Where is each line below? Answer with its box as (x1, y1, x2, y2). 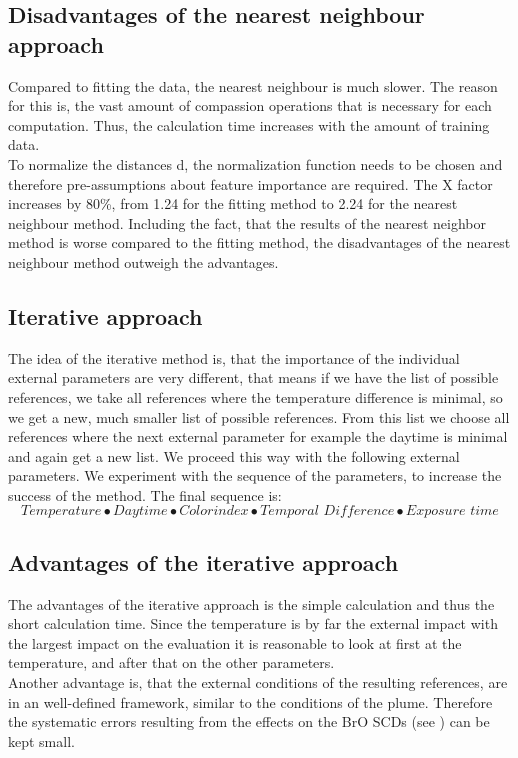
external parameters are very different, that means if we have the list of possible (8, 367, 499, 388)
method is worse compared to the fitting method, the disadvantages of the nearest (8, 232, 511, 253)
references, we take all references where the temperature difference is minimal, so (8, 386, 503, 407)
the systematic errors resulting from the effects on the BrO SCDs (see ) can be (8, 711, 490, 732)
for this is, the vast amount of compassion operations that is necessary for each (8, 95, 492, 116)
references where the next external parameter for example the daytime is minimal (8, 426, 508, 447)
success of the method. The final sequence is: (8, 484, 282, 505)
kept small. (8, 730, 75, 751)
